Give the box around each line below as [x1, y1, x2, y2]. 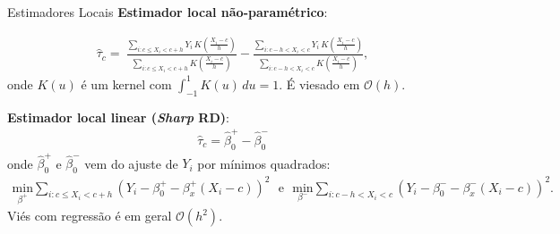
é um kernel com [81, 74, 172, 93]
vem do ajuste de [84, 154, 178, 172]
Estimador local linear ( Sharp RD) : [7, 107, 229, 126]
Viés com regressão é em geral [7, 206, 172, 225]
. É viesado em [279, 74, 360, 93]
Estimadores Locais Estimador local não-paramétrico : [7, 3, 328, 21]
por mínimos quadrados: [197, 154, 331, 172]
